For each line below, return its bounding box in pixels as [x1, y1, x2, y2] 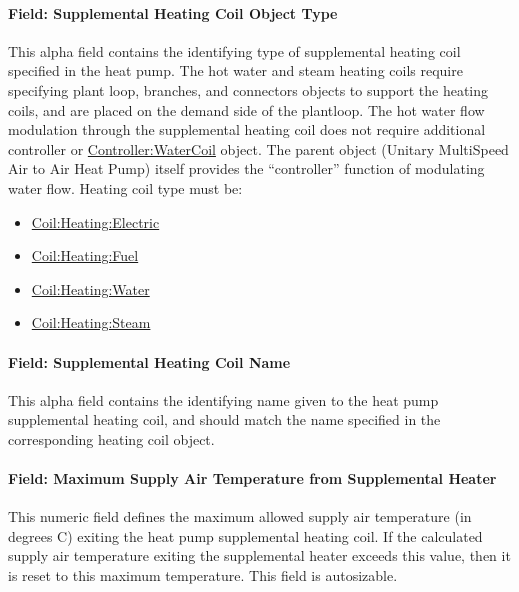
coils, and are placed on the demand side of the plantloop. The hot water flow [8, 99, 485, 120]
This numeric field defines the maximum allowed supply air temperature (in [8, 506, 472, 527]
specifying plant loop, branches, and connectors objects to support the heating [8, 79, 489, 100]
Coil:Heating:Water [31, 278, 150, 299]
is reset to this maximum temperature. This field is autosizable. [8, 565, 398, 586]
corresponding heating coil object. [8, 428, 215, 449]
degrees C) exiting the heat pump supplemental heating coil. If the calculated [8, 525, 483, 546]
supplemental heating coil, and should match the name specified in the [8, 409, 441, 430]
